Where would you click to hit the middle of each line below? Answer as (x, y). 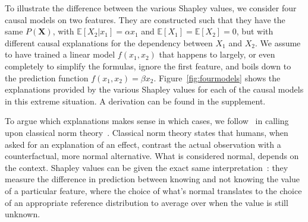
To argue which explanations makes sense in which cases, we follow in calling (147, 121)
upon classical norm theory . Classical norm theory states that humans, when (147, 132)
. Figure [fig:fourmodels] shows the (217, 77)
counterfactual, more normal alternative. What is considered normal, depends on (152, 156)
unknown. (23, 214)
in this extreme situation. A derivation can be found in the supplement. (135, 101)
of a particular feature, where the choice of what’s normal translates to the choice (153, 190)
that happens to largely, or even (217, 54)
